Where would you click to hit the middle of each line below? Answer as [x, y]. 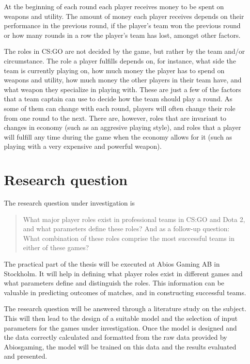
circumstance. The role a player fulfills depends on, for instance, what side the [120, 60]
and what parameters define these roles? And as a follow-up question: [126, 229]
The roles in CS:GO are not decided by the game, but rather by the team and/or [125, 51]
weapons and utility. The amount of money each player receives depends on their [124, 16]
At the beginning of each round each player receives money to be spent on [114, 6]
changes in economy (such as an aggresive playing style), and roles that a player [123, 127]
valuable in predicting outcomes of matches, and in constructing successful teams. [125, 292]
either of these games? [56, 247]
